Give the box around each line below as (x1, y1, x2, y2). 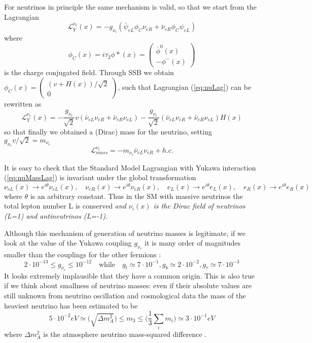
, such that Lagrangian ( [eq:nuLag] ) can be (118, 82, 251, 92)
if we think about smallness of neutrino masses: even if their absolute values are (4, 280, 252, 291)
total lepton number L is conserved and (4, 200, 126, 211)
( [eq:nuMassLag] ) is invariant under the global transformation (4, 172, 196, 183)
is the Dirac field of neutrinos (153, 200, 246, 211)
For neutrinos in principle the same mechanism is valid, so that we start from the (4, 2, 257, 12)
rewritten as (4, 98, 42, 109)
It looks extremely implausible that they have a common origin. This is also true (4, 270, 255, 281)
